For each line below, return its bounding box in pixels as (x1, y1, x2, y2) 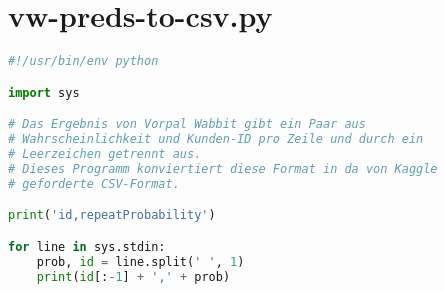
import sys (8, 85, 80, 100)
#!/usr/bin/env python (8, 54, 159, 69)
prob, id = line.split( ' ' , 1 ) (36, 254, 245, 269)
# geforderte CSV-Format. (8, 176, 180, 191)
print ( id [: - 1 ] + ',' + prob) (36, 269, 231, 284)
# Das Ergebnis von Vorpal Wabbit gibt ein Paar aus (8, 117, 366, 132)
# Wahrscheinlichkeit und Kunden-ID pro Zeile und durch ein (8, 132, 424, 147)
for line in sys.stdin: (8, 239, 166, 254)
